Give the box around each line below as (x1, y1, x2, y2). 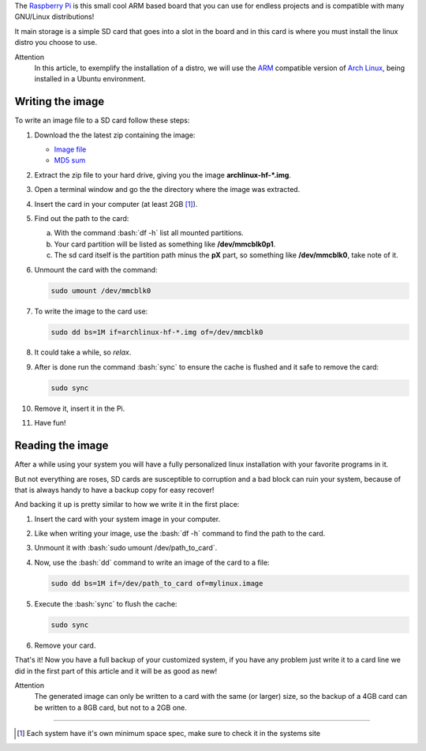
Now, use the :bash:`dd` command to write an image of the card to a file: (34, 558, 270, 567)
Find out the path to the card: (34, 213, 129, 223)
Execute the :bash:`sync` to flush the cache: (34, 599, 177, 608)
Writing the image (14, 95, 105, 108)
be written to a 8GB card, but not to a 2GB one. (34, 703, 187, 712)
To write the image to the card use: (34, 306, 148, 316)
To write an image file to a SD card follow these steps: (14, 115, 190, 126)
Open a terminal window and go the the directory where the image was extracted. (34, 185, 301, 194)
